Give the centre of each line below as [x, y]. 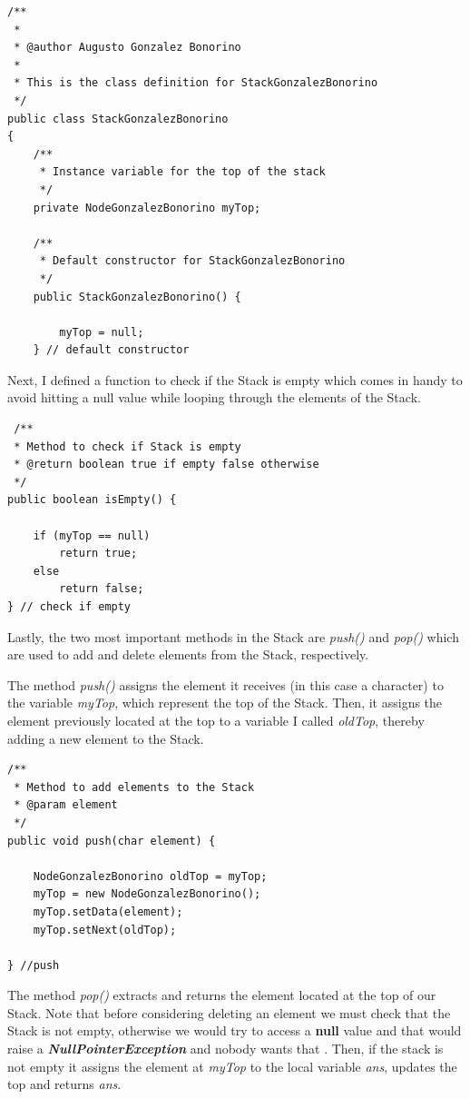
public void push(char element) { [112, 841]
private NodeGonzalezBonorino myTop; [147, 208]
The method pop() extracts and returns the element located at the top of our [222, 995]
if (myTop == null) [92, 535]
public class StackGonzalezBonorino [118, 119]
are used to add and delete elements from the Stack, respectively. [188, 654]
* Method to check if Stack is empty [127, 446]
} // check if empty [69, 607]
